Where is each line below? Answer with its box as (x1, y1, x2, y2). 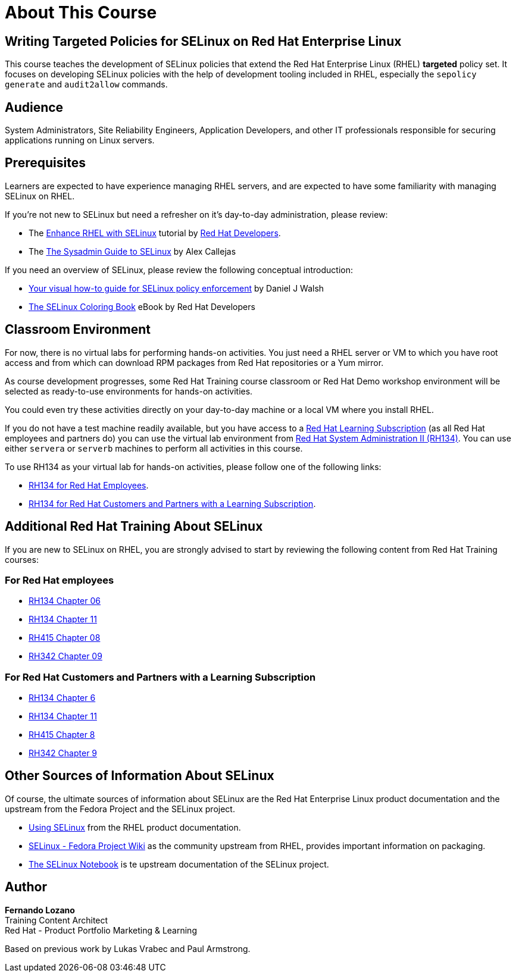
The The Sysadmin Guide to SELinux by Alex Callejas (29, 246, 236, 256)
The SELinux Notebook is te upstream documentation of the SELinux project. (29, 859, 329, 869)
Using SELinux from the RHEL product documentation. (29, 822, 241, 832)
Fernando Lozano (5, 904, 75, 915)
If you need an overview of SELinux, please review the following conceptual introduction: (5, 264, 353, 275)
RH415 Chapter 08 (29, 632, 101, 643)
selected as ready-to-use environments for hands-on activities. (5, 386, 253, 396)
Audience (5, 99, 64, 115)
